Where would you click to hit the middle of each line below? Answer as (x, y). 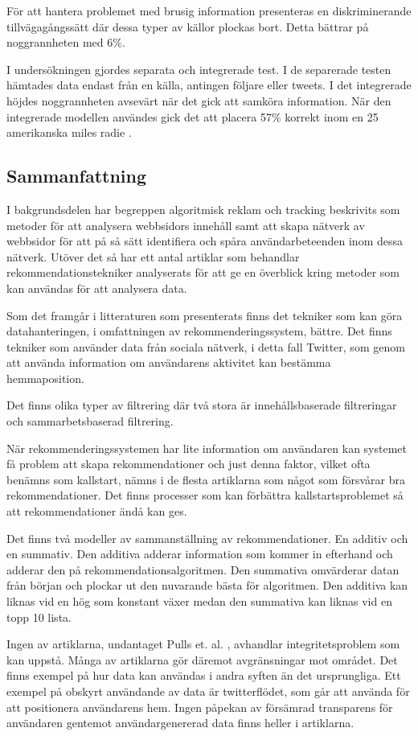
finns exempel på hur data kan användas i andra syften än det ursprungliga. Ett (204, 675)
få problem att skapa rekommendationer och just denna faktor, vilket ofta (189, 464)
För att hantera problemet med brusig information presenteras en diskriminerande (209, 10)
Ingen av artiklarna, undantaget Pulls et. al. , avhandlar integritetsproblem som (203, 644)
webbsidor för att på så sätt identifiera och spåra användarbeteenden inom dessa (205, 241)
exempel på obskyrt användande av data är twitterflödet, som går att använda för (208, 691)
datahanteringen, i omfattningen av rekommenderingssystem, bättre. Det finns (199, 331)
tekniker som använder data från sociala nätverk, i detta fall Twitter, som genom (206, 346)
